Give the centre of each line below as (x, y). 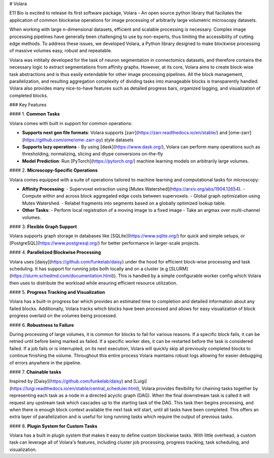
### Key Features (28, 105)
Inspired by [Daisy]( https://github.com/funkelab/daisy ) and (71, 381)
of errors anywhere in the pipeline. (45, 363)
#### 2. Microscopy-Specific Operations (54, 170)
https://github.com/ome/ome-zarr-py (62, 140)
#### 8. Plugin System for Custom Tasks (53, 426)
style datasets (119, 140)
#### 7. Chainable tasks (35, 372)
